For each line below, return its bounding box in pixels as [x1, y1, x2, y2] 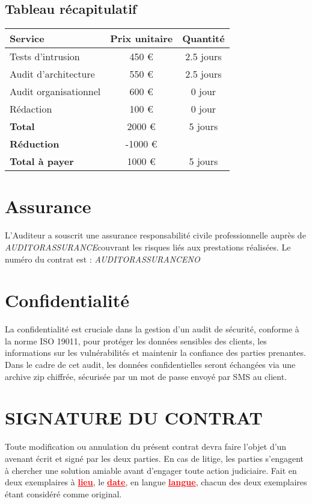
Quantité [182, 31, 225, 46]
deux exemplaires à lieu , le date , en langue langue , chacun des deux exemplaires [5, 476, 307, 488]
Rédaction [10, 102, 52, 116]
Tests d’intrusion [10, 49, 80, 64]
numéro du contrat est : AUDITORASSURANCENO [5, 252, 200, 265]
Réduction [10, 137, 60, 151]
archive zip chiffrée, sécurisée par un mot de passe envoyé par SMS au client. [5, 370, 287, 382]
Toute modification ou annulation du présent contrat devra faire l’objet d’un [5, 440, 287, 453]
